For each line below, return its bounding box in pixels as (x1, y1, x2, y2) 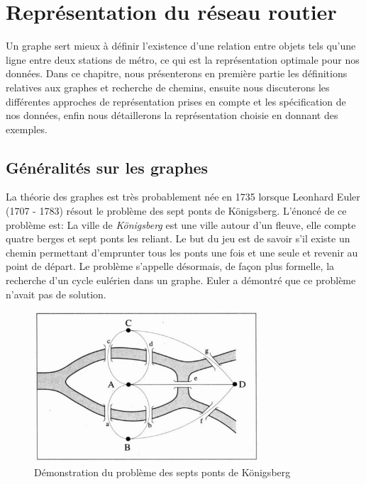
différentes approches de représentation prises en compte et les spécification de (6, 94, 346, 108)
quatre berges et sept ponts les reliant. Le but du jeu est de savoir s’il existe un (6, 231, 350, 246)
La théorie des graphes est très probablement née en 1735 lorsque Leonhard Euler (6, 189, 360, 204)
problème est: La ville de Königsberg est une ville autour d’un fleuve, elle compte (6, 217, 356, 232)
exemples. (6, 121, 48, 136)
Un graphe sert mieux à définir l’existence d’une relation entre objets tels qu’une (6, 38, 356, 53)
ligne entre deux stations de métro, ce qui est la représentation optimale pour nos (6, 52, 360, 67)
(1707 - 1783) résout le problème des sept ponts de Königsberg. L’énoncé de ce (6, 203, 347, 218)
